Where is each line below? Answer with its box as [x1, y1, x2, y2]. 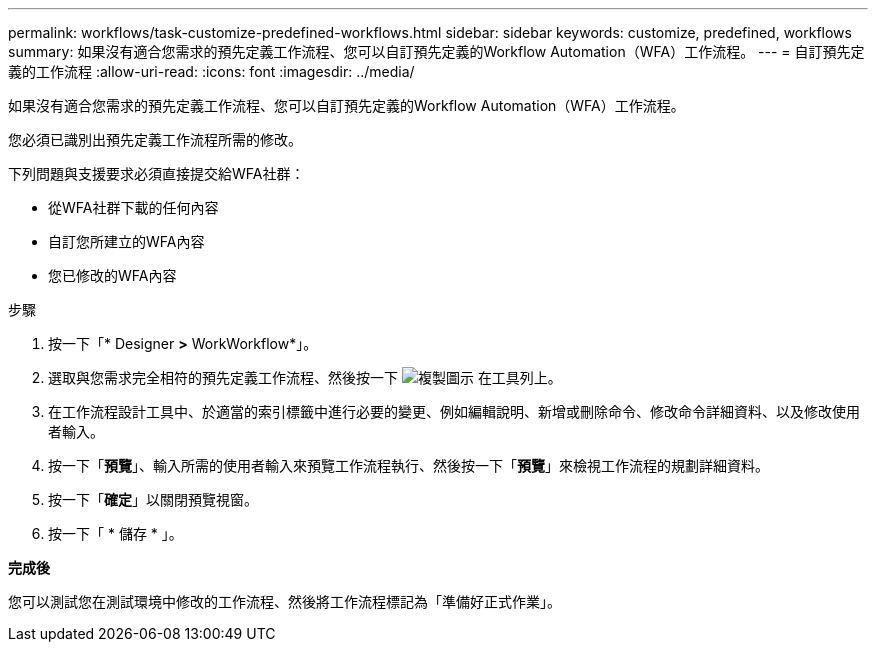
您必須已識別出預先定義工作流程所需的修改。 [8, 131, 302, 148]
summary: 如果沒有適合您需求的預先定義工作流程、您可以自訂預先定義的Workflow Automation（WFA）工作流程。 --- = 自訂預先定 [8, 43, 865, 60]
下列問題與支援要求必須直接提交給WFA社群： [8, 165, 305, 182]
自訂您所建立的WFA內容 [48, 233, 205, 250]
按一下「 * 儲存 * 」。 [48, 525, 183, 542]
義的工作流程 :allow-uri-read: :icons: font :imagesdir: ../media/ [8, 63, 415, 80]
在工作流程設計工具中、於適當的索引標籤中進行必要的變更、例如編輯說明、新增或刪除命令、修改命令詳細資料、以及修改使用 [48, 403, 860, 420]
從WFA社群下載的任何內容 [48, 199, 219, 216]
